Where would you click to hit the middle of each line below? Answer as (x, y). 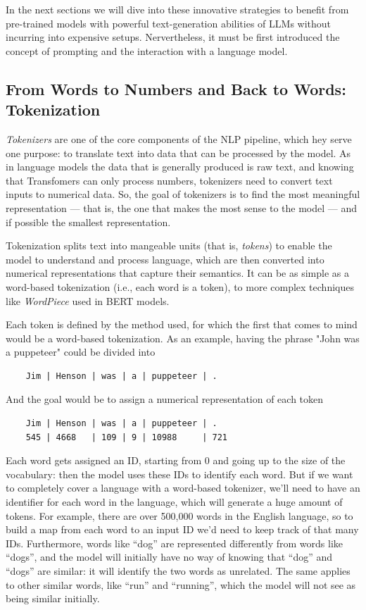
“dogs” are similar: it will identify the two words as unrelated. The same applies (178, 571)
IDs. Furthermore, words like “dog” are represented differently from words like (175, 543)
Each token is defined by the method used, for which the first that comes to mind (182, 324)
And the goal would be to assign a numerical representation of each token (165, 399)
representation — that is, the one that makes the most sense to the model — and (182, 207)
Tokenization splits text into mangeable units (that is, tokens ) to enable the (169, 245)
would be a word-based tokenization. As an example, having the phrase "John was (183, 338)
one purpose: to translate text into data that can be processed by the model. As (178, 152)
